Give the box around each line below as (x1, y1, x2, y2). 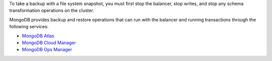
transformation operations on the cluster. (9, 7, 94, 13)
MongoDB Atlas (22, 33, 55, 39)
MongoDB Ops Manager (22, 47, 73, 53)
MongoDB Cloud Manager (22, 40, 76, 46)
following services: (9, 24, 49, 30)
